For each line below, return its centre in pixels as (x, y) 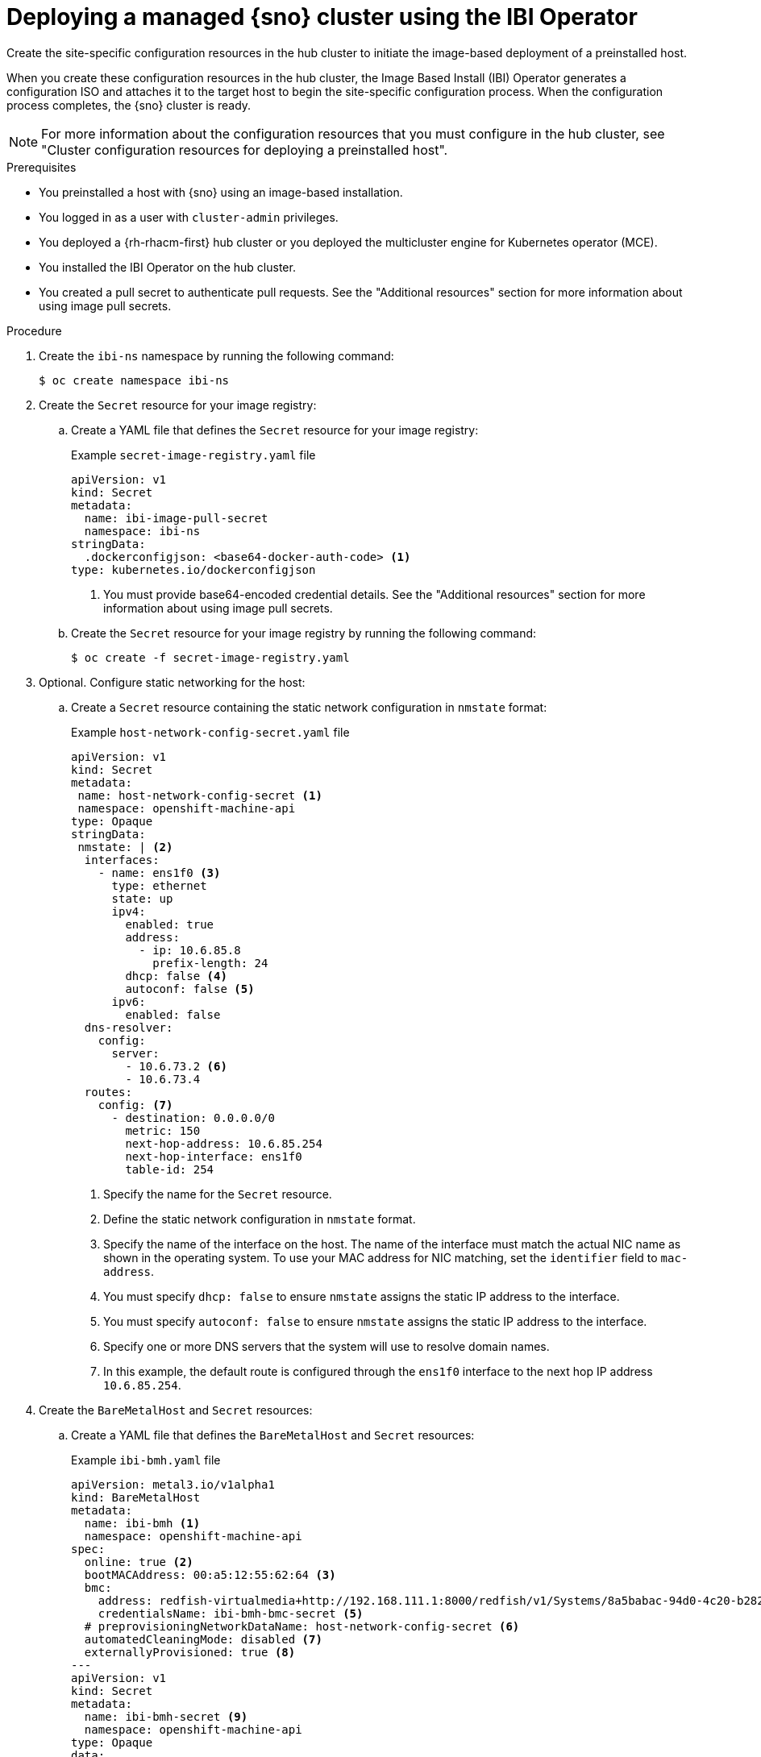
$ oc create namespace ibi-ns (134, 380)
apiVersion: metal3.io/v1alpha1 (173, 1484)
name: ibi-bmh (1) (142, 1523)
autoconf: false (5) (190, 989)
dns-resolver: (129, 1027)
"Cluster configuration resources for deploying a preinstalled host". (245, 150)
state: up (142, 898)
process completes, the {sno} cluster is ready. (129, 105)
